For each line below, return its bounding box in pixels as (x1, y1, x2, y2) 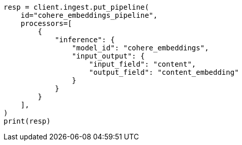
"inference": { (55, 36, 115, 44)
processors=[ (20, 19, 72, 27)
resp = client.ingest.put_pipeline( (4, 3, 149, 11)
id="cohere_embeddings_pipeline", (20, 11, 158, 19)
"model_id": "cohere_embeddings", (72, 44, 209, 52)
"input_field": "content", (89, 60, 196, 68)
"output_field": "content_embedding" (89, 68, 239, 76)
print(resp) (4, 117, 51, 125)
